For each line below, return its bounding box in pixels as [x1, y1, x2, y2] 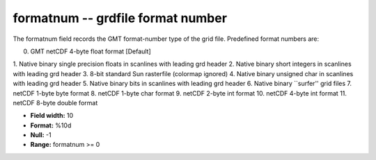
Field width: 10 [30, 112, 74, 120]
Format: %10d [30, 121, 72, 130]
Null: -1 [30, 131, 52, 139]
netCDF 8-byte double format [13, 98, 98, 107]
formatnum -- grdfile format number [13, 10, 228, 26]
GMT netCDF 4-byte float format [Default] [30, 47, 151, 55]
